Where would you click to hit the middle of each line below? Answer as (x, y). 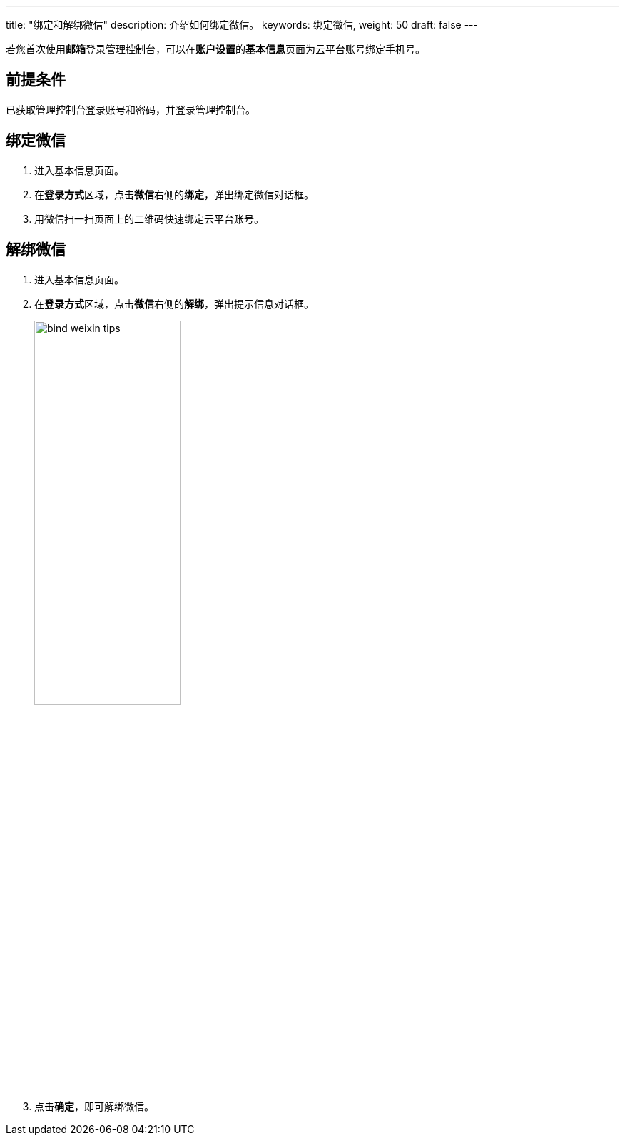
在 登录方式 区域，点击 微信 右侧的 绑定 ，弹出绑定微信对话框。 (174, 194)
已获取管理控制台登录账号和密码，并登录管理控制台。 (131, 109)
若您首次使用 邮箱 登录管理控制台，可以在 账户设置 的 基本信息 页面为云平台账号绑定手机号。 (215, 49)
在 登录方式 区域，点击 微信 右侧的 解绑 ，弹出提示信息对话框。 (174, 303)
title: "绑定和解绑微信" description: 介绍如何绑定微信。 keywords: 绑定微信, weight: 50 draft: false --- (242, 25)
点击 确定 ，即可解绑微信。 (94, 1106)
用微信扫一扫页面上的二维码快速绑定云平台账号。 (149, 218)
